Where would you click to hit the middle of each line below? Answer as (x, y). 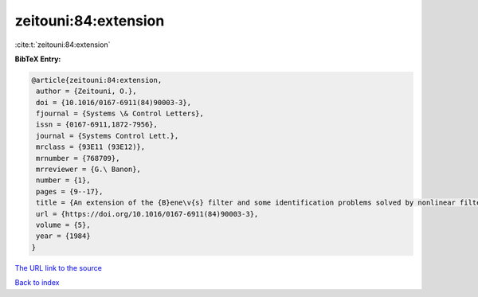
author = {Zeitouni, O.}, (86, 91)
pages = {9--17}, (70, 191)
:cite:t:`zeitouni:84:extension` (63, 45)
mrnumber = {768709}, (78, 158)
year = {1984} (63, 236)
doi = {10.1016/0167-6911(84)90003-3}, (114, 102)
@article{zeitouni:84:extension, (97, 80)
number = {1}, (63, 180)
